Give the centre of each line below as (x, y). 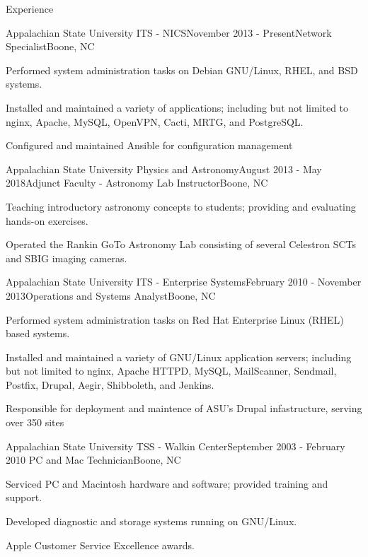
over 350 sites (35, 422)
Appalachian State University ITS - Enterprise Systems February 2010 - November (184, 282)
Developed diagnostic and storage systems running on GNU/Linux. (151, 521)
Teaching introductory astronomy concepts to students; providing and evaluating (181, 206)
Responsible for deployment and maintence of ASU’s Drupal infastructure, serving (184, 408)
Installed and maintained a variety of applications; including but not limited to (177, 107)
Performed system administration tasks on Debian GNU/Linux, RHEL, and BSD (182, 70)
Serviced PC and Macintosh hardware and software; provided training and (167, 483)
